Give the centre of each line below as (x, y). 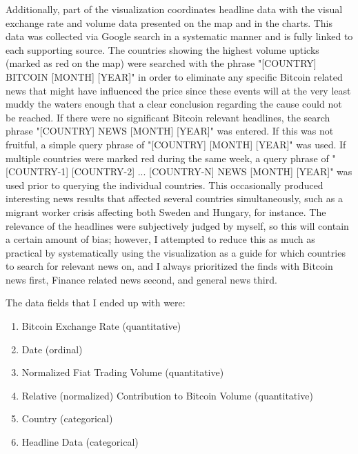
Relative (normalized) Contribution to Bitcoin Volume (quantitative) (167, 395)
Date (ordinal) (52, 349)
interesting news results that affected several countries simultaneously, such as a (174, 198)
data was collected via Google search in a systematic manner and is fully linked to (179, 36)
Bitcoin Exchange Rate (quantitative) (101, 326)
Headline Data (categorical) (80, 442)
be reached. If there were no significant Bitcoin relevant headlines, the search (168, 117)
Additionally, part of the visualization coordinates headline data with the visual (174, 9)
